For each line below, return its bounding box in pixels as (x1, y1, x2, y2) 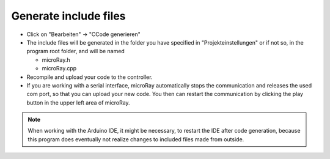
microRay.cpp (42, 65, 77, 72)
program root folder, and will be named (26, 48, 125, 55)
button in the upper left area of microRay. (26, 98, 131, 106)
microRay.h (42, 56, 70, 64)
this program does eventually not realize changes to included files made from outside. (28, 135, 244, 143)
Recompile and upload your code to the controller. (26, 73, 153, 81)
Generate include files (11, 9, 126, 23)
